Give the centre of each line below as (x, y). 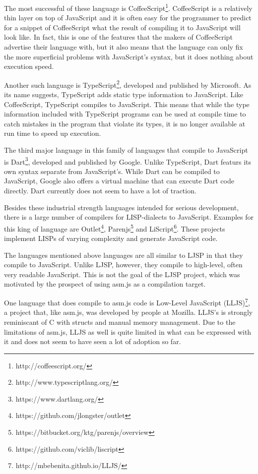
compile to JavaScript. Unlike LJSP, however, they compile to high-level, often (123, 265)
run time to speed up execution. (53, 133)
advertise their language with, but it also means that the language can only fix (124, 47)
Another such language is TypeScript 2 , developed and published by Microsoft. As (128, 84)
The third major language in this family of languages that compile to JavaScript (126, 150)
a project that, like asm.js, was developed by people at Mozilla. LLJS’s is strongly (129, 312)
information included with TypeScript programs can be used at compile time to (125, 114)
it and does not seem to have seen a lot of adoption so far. (93, 341)
